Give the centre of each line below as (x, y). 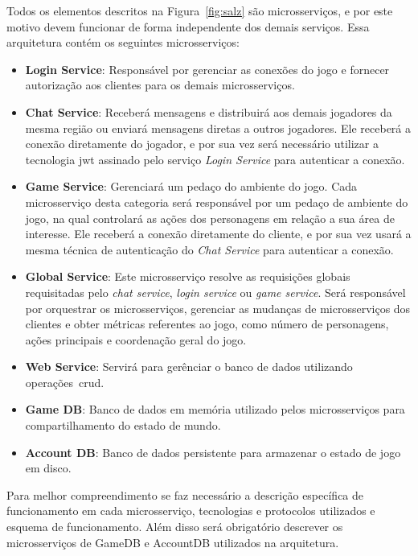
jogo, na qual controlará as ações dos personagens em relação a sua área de (210, 218)
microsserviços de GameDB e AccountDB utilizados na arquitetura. (173, 542)
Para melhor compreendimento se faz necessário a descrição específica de (185, 494)
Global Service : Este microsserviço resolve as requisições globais (188, 276)
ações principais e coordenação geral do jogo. (136, 339)
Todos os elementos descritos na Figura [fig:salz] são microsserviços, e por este (200, 10)
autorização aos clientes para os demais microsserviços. (160, 85)
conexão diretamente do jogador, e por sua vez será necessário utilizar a (202, 144)
